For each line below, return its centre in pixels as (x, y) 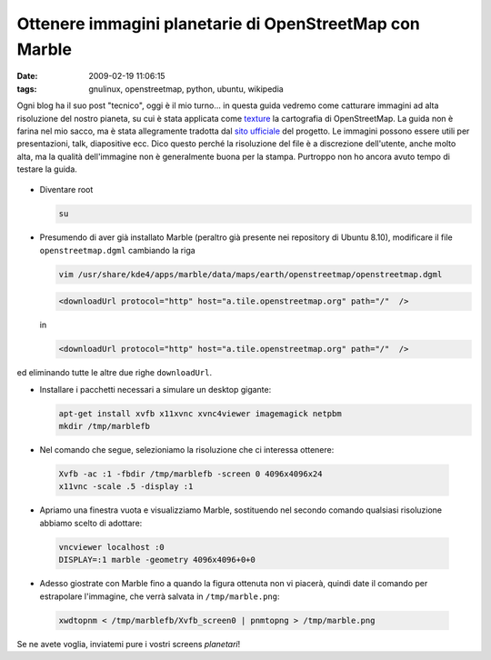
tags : (27, 89)
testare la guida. (47, 169)
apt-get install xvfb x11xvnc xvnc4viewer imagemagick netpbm (200, 413)
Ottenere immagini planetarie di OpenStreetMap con (218, 24)
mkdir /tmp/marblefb (104, 426)
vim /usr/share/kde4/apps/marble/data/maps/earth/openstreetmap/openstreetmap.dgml (251, 274)
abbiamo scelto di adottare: (91, 523)
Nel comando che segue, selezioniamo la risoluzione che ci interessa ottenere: (187, 450)
